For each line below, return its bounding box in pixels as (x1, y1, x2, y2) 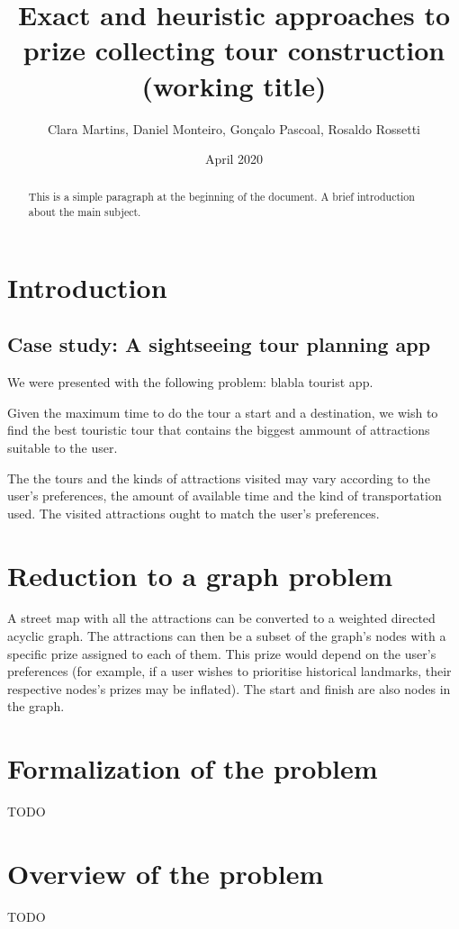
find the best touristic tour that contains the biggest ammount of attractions (7, 420, 430, 439)
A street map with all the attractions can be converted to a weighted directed (7, 609, 436, 627)
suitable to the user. (7, 437, 118, 456)
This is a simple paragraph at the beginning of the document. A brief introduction (28, 189, 415, 204)
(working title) (141, 67, 327, 104)
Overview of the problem (7, 854, 324, 891)
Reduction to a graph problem (7, 556, 393, 593)
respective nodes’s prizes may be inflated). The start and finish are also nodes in (7, 679, 451, 698)
